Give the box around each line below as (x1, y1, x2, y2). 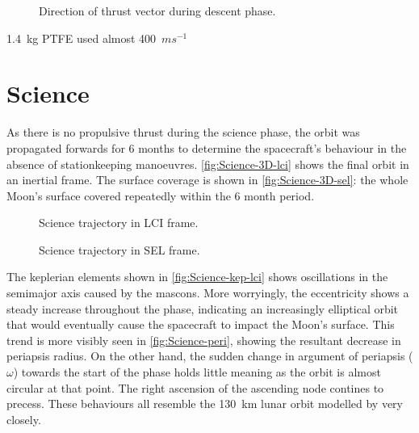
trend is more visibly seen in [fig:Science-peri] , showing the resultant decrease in (6, 331, 401, 348)
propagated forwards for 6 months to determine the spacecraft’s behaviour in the (6, 139, 407, 156)
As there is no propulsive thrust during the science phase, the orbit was (6, 124, 360, 141)
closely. (6, 410, 41, 427)
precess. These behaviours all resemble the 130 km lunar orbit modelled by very (6, 395, 403, 412)
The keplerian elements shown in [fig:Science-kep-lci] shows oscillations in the (6, 268, 388, 285)
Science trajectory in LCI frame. (39, 214, 199, 231)
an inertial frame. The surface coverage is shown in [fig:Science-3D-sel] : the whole (6, 171, 409, 188)
